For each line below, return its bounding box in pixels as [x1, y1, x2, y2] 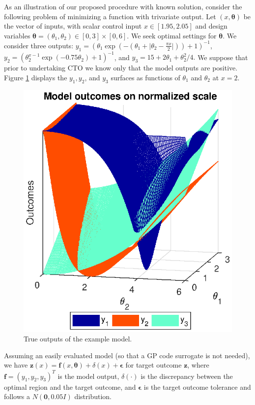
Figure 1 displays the [4, 72, 67, 82]
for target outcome [125, 360, 182, 370]
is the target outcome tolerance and [143, 381, 251, 392]
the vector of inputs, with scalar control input [4, 21, 142, 31]
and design [195, 21, 227, 31]
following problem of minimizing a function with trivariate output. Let [4, 11, 216, 21]
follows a [4, 391, 30, 402]
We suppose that [198, 52, 248, 62]
